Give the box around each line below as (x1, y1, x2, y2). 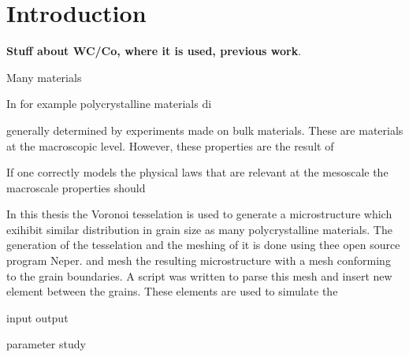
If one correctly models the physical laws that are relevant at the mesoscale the (6, 164, 389, 180)
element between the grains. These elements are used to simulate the (6, 283, 338, 299)
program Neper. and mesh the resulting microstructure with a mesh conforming (6, 252, 391, 269)
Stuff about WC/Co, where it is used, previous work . (6, 43, 302, 59)
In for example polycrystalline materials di (6, 95, 212, 112)
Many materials (6, 69, 82, 85)
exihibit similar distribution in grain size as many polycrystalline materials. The (6, 221, 392, 237)
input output (6, 309, 69, 325)
